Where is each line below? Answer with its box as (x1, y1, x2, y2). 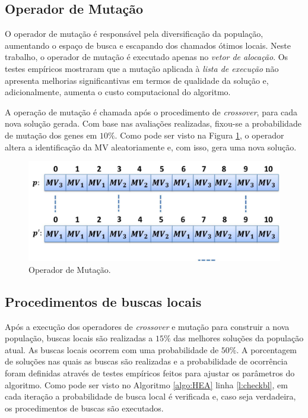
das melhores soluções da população (173, 332, 304, 344)
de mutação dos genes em (5, 128, 97, 141)
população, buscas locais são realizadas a (5, 332, 153, 344)
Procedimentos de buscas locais (5, 292, 202, 310)
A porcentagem (242, 343, 297, 356)
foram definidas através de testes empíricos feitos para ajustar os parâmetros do (5, 367, 295, 379)
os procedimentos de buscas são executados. (5, 401, 164, 414)
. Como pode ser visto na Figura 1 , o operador (115, 128, 284, 141)
